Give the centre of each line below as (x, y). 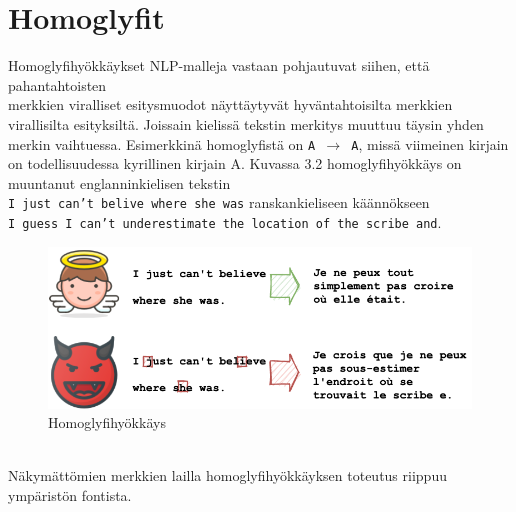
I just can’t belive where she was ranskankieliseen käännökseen (219, 202)
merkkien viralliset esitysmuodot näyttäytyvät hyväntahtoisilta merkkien (230, 104)
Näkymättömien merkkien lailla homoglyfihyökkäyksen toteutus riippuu (227, 475)
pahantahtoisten (57, 84)
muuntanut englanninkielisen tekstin (119, 182)
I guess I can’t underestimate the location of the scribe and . (225, 222)
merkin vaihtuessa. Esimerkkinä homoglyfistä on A (162, 143)
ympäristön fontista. (70, 494)
